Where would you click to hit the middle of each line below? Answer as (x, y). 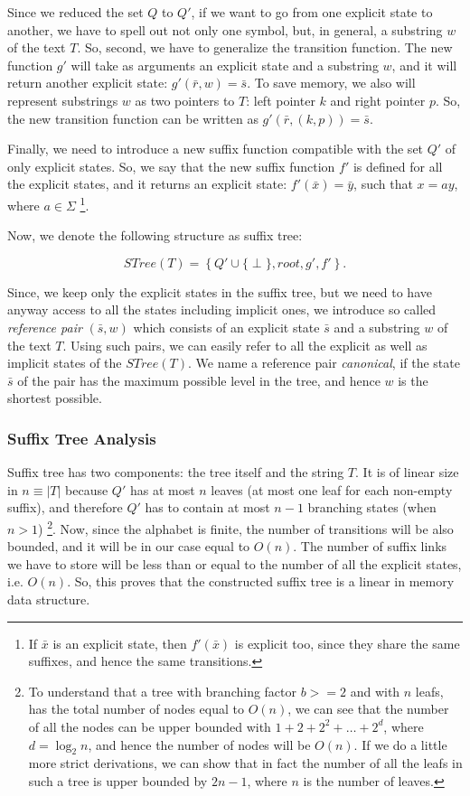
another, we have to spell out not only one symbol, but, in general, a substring (225, 29)
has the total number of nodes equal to (136, 709)
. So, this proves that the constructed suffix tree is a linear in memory (261, 581)
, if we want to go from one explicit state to (312, 12)
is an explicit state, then (120, 643)
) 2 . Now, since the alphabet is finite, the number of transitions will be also (246, 527)
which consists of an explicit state (226, 327)
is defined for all (398, 166)
